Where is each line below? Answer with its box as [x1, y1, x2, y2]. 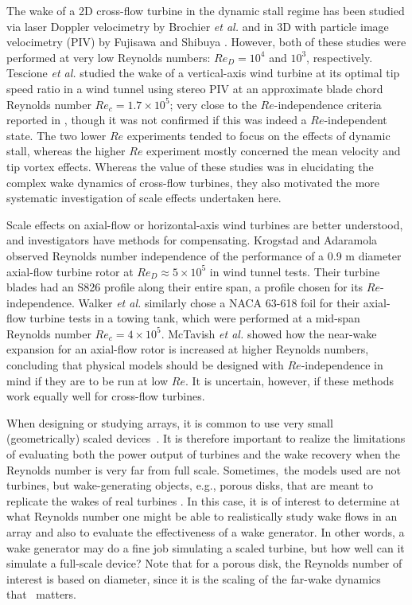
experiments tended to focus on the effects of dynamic [126, 127, 391, 143]
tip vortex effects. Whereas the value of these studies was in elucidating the [6, 158, 374, 174]
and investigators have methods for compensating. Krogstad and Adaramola [6, 232, 378, 248]
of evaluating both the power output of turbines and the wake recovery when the [6, 446, 400, 463]
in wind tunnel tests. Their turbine [209, 263, 380, 279]
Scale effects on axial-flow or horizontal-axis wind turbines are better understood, [6, 216, 403, 232]
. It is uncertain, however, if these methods [185, 372, 394, 388]
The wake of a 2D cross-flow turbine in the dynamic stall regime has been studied [6, 2, 405, 18]
